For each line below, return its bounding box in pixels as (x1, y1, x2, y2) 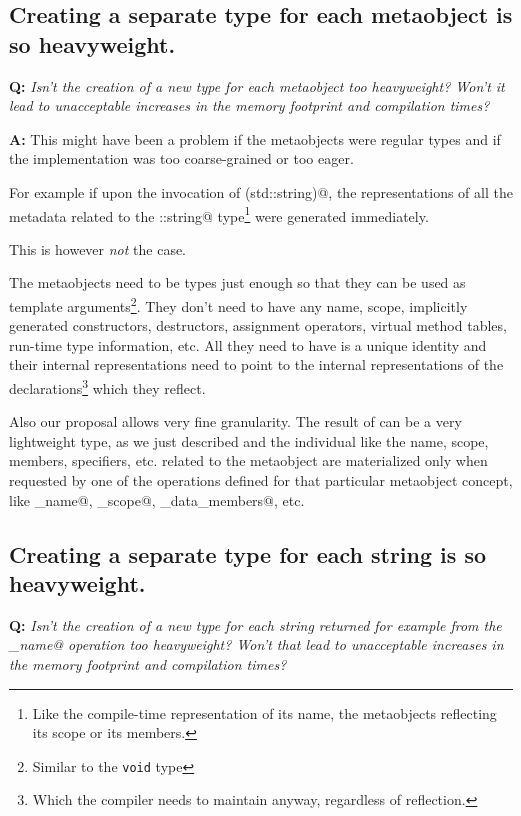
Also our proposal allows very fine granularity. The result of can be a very (9, 411, 462, 432)
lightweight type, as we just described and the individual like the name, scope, (9, 430, 489, 451)
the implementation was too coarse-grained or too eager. (9, 148, 354, 169)
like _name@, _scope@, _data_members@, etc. (9, 489, 305, 510)
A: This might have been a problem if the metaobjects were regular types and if (9, 128, 501, 149)
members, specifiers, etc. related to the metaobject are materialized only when (9, 450, 488, 471)
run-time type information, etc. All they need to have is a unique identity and (9, 334, 487, 355)
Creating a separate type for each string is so (9, 538, 486, 569)
